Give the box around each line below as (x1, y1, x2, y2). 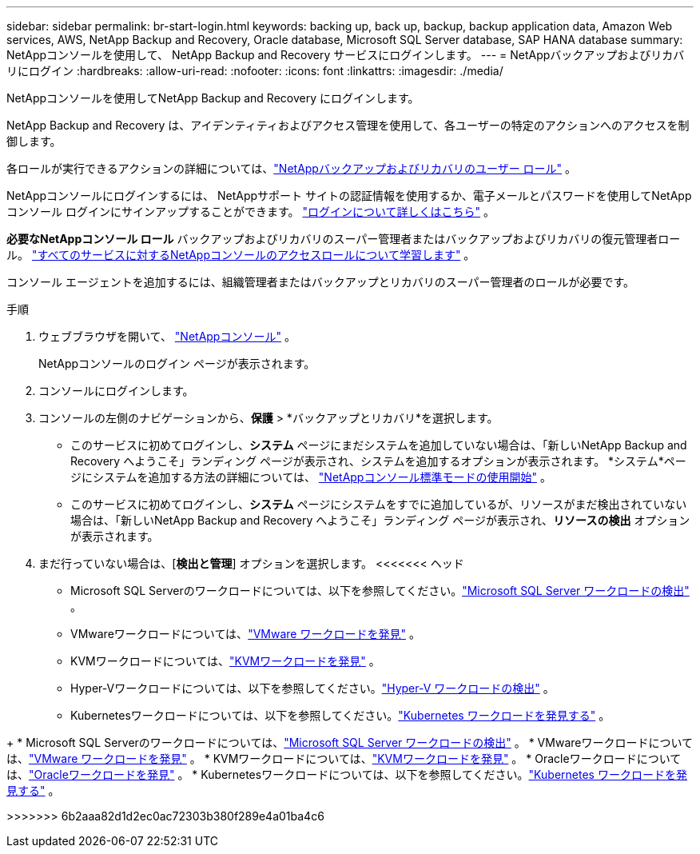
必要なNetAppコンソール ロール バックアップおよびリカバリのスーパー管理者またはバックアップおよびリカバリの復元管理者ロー (6, 232, 681, 245)
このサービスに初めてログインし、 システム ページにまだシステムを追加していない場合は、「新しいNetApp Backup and (70, 438, 687, 452)
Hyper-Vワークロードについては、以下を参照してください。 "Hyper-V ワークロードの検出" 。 (70, 681, 555, 695)
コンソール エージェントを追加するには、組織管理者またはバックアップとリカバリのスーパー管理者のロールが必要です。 (6, 275, 635, 289)
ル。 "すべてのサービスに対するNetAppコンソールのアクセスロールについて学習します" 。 (6, 248, 475, 261)
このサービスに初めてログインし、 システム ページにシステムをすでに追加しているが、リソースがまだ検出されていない (70, 497, 687, 511)
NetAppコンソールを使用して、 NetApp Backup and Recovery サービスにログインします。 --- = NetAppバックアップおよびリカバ (6, 48, 685, 62)
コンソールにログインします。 (38, 384, 194, 397)
